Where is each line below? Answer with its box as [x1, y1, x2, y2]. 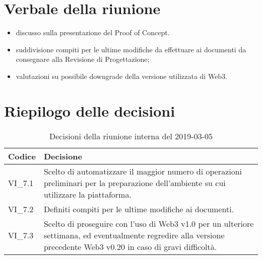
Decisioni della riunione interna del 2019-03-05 [49, 130, 213, 142]
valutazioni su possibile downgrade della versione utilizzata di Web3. [16, 70, 228, 81]
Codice [8, 150, 36, 162]
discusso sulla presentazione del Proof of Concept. [16, 27, 170, 38]
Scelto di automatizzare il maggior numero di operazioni [43, 165, 242, 177]
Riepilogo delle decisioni [4, 100, 175, 121]
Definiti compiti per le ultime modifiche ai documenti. [43, 203, 234, 215]
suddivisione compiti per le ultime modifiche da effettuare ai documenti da [16, 44, 246, 54]
